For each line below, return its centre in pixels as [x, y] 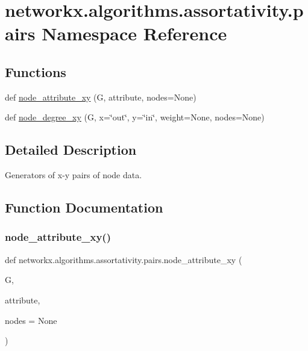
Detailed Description [71, 150]
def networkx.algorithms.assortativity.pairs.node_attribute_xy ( [124, 259]
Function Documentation [84, 207]
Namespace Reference [134, 33]
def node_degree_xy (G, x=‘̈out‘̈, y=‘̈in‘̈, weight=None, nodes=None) [135, 117]
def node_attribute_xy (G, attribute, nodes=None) [101, 97]
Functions [36, 71]
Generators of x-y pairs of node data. [74, 175]
